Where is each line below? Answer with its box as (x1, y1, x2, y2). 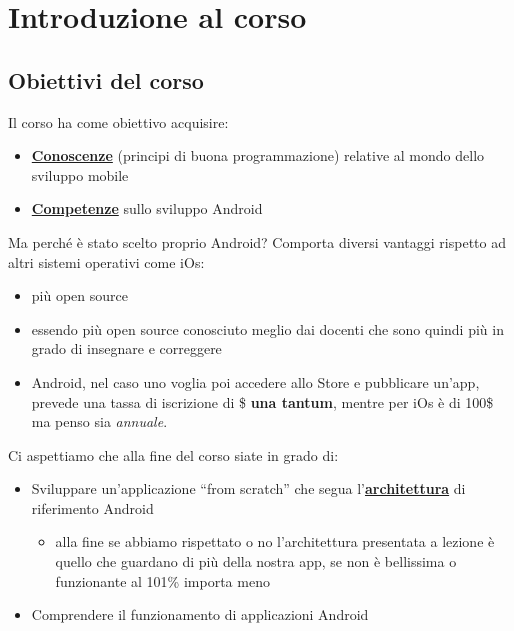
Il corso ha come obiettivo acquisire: (8, 111, 229, 132)
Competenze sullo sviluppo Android (31, 198, 263, 219)
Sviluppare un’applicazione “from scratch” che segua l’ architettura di (31, 478, 466, 499)
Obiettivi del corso (8, 64, 204, 95)
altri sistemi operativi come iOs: (8, 251, 205, 272)
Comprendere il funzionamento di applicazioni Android (31, 604, 369, 625)
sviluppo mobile (31, 164, 129, 185)
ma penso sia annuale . (31, 411, 168, 432)
